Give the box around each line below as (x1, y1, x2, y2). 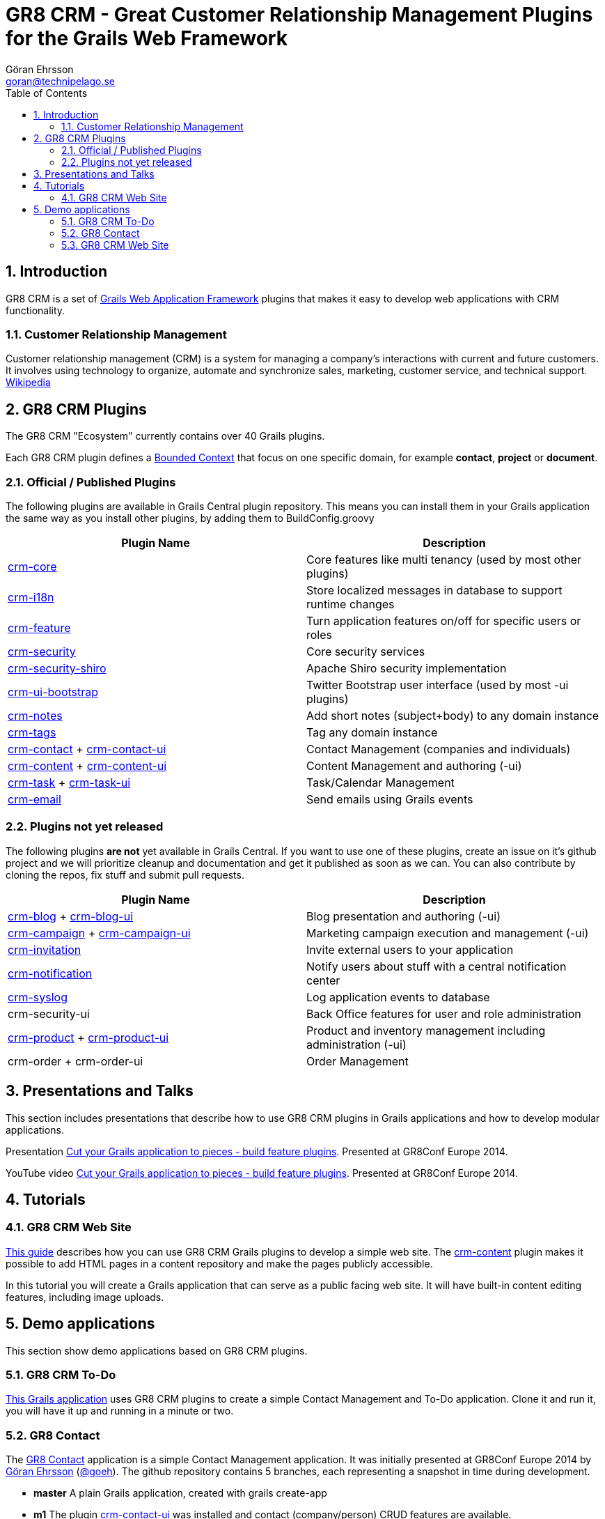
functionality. (6, 304, 65, 316)
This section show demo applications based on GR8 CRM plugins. (6, 1344, 308, 1357)
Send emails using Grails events (306, 792, 473, 806)
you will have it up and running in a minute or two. (6, 1405, 234, 1417)
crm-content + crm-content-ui (8, 758, 167, 773)
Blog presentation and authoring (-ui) (306, 909, 501, 923)
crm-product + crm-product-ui (8, 1030, 169, 1044)
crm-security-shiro (8, 661, 107, 675)
